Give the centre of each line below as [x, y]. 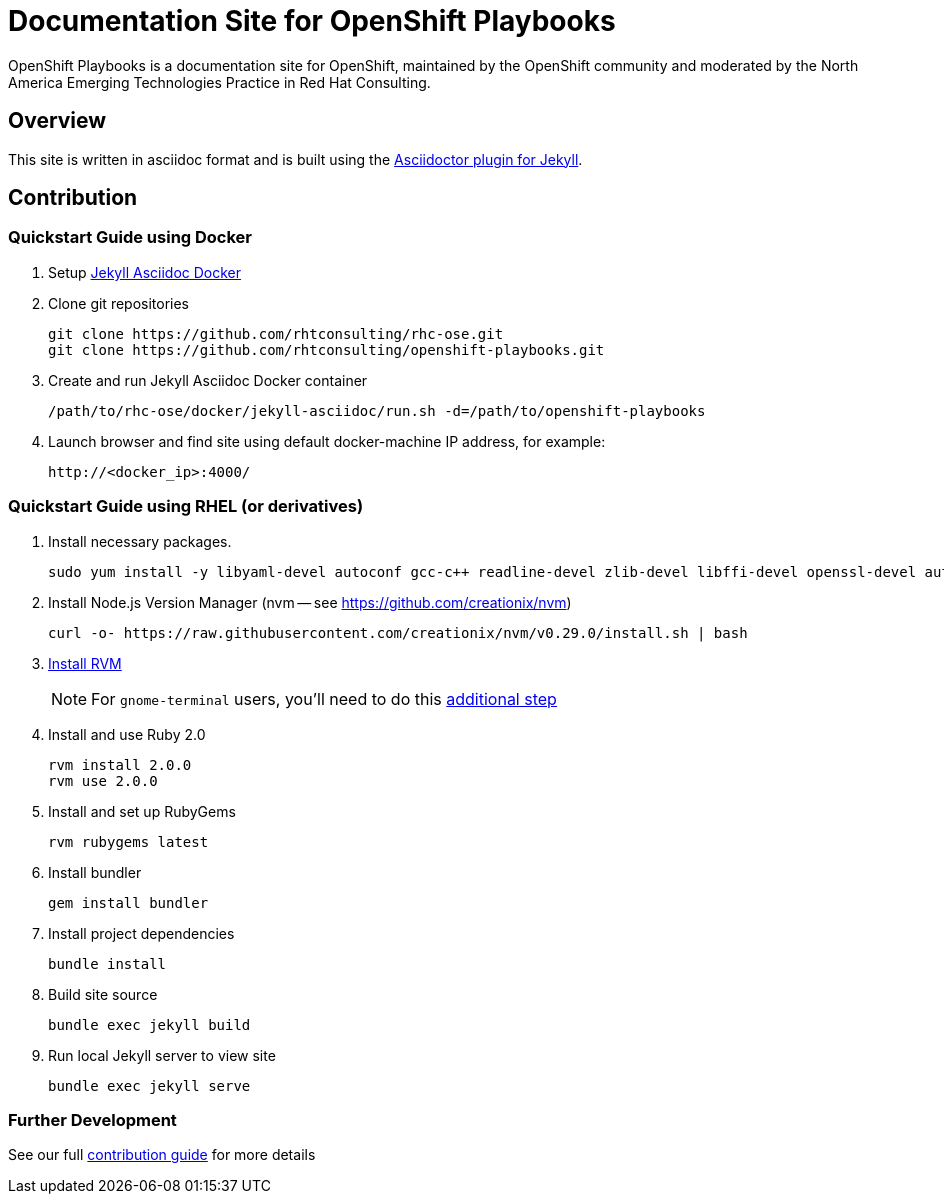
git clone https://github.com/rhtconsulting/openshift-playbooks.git [326, 349]
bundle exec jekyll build [149, 1024]
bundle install [107, 963]
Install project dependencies [141, 933]
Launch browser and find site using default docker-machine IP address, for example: [327, 441]
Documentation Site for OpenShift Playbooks [312, 21]
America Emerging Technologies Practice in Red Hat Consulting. [219, 82]
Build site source [103, 994]
